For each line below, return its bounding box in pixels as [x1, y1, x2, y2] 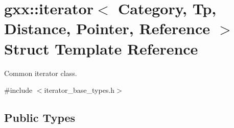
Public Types [4, 110, 76, 125]
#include [4, 85, 33, 95]
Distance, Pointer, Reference [4, 18, 210, 39]
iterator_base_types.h [44, 85, 115, 95]
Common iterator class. [4, 67, 77, 78]
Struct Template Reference [4, 38, 198, 59]
